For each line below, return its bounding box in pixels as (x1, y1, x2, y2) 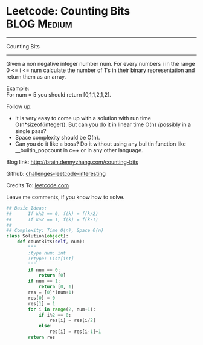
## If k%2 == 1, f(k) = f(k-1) (6, 216, 98, 222)
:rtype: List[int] (28, 256, 74, 262)
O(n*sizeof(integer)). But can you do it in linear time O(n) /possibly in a (14, 121, 192, 128)
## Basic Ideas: (6, 205, 47, 211)
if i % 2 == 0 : (38, 312, 71, 318)
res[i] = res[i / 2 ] (49, 317, 96, 324)
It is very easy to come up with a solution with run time (14, 114, 151, 121)
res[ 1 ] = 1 (28, 300, 56, 306)
